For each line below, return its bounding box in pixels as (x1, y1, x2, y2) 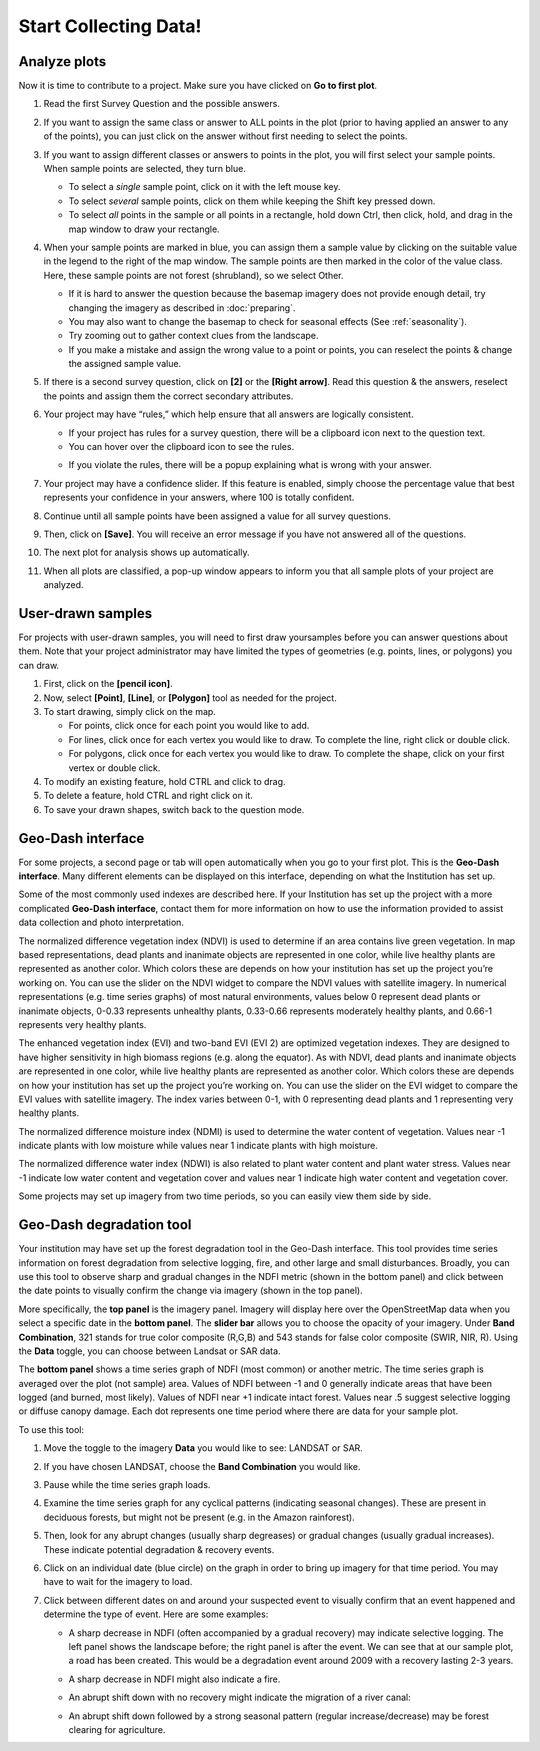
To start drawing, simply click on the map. (43, 706, 217, 718)
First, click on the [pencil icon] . (43, 678, 174, 690)
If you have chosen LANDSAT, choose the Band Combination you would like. (43, 1460, 361, 1472)
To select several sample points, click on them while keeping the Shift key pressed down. (68, 195, 436, 207)
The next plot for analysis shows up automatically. (43, 546, 250, 559)
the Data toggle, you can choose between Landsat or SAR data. (18, 1345, 281, 1357)
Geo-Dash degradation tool (18, 1216, 192, 1234)
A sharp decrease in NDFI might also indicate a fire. (68, 1673, 281, 1685)
